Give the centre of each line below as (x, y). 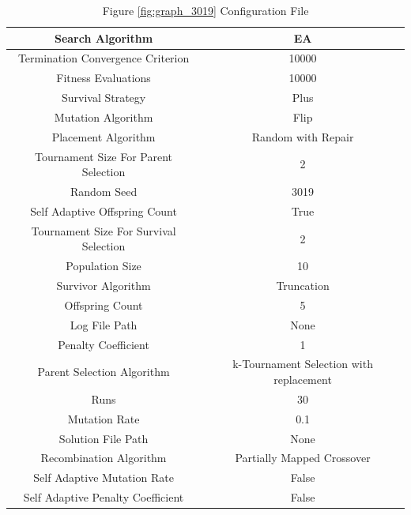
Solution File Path (104, 438)
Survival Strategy (104, 98)
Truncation (303, 286)
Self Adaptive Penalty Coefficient (104, 497)
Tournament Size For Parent (104, 156)
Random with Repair (303, 136)
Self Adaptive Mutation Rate (104, 477)
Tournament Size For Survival (104, 230)
